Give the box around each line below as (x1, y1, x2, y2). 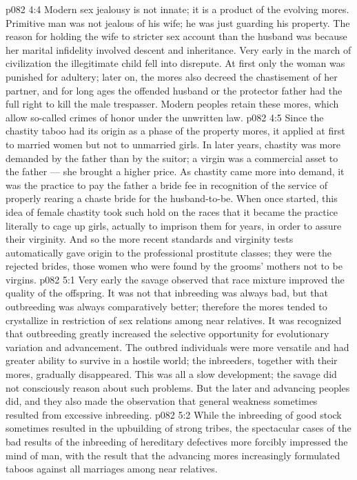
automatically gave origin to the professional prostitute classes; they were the (6, 245, 332, 259)
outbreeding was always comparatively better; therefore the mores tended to (6, 299, 327, 314)
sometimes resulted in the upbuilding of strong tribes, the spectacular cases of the (6, 421, 351, 435)
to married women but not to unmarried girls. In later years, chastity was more (6, 137, 340, 151)
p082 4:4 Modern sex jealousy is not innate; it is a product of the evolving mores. (6, 2, 349, 16)
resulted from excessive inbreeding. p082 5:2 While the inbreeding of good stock (6, 407, 342, 421)
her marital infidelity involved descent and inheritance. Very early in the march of (6, 42, 351, 57)
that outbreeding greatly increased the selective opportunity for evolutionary (6, 326, 329, 341)
